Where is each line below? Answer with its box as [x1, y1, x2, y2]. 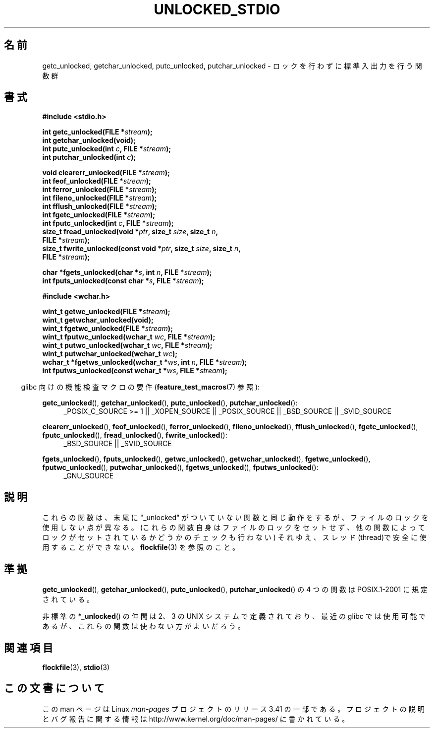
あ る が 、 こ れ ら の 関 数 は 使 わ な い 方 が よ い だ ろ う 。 [42, 622, 245, 631]
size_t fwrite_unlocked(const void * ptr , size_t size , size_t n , [42, 244, 241, 253]
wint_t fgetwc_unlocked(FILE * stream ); [42, 324, 173, 333]
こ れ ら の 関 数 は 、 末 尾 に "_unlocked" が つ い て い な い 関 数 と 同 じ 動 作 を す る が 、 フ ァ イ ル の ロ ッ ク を [42, 513, 429, 522]
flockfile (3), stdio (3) [42, 663, 110, 671]
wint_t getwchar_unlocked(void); [42, 316, 154, 325]
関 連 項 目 [4, 641, 53, 654]
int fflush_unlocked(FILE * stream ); [42, 202, 157, 211]
